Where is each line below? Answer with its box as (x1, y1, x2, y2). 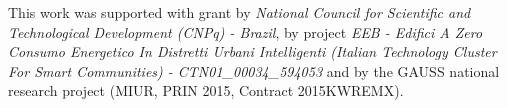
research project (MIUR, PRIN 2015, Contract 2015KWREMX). (8, 80, 404, 101)
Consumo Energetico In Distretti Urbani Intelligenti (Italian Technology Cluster (8, 41, 497, 62)
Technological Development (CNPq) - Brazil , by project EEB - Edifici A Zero (8, 21, 483, 42)
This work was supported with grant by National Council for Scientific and (8, 2, 471, 22)
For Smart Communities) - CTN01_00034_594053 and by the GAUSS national (8, 60, 500, 81)
